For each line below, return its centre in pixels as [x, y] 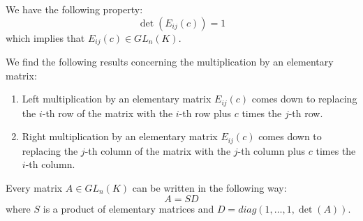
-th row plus [205, 113]
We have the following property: [74, 9]
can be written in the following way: [209, 187]
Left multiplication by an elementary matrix [117, 99]
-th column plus [272, 150]
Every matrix [34, 187]
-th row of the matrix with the [108, 113]
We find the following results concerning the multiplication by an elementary [170, 62]
